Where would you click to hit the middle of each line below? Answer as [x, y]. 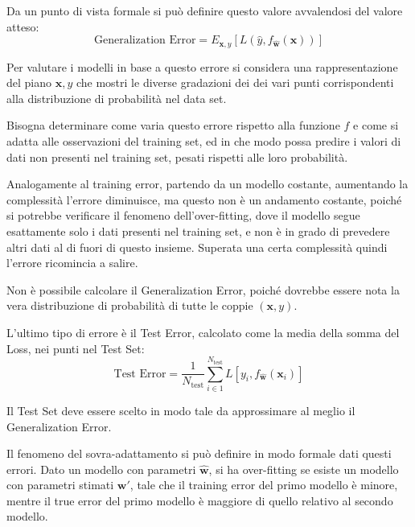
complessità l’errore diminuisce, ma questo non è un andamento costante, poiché [204, 199]
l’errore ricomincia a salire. [72, 263]
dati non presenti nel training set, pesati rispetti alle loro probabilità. [177, 156]
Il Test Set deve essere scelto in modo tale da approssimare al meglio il [181, 410]
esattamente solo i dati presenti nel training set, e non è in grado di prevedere [198, 231]
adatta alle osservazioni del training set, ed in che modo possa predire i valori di [204, 141]
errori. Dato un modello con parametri [101, 469]
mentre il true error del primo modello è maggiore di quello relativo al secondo [200, 500]
